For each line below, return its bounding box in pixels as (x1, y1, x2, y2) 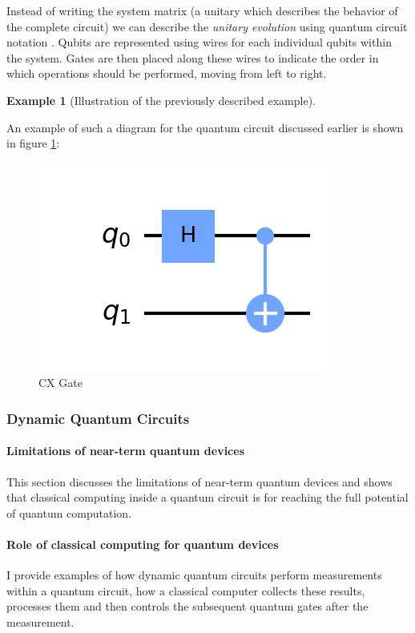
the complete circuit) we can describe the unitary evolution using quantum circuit (6, 18, 408, 34)
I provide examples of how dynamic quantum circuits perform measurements (6, 566, 382, 583)
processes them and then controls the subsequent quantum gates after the (6, 598, 369, 615)
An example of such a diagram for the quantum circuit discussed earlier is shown (6, 119, 404, 135)
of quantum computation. (6, 504, 131, 521)
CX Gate (38, 374, 83, 391)
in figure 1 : (6, 135, 60, 151)
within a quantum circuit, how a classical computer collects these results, (6, 582, 365, 599)
